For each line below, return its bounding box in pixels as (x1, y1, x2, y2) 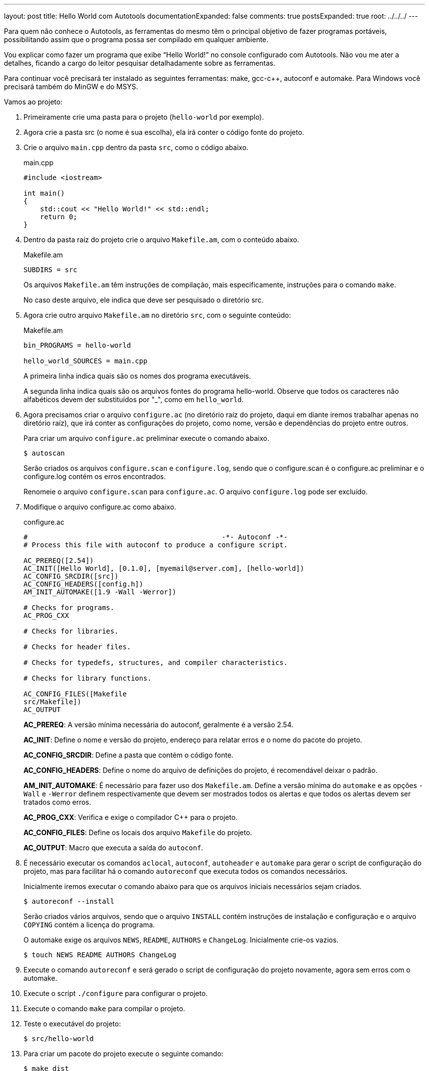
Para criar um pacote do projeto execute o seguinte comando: (24, 1049, 223, 1058)
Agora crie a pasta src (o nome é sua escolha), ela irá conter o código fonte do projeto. (24, 128, 304, 136)
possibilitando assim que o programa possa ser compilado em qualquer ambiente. (4, 35, 268, 44)
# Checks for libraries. (24, 627, 119, 635)
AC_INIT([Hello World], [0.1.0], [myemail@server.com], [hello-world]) (24, 564, 305, 572)
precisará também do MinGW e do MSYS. (4, 82, 138, 91)
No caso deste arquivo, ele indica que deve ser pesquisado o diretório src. (24, 296, 263, 304)
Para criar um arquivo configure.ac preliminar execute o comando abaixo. (24, 434, 269, 442)
